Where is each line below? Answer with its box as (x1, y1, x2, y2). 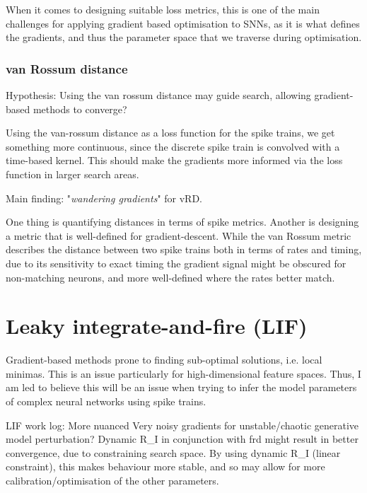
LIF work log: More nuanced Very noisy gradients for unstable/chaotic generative (6, 417, 359, 432)
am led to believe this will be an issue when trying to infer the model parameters (6, 380, 357, 395)
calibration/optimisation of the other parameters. (6, 473, 219, 487)
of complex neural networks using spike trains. (6, 394, 206, 409)
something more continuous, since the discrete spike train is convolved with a (6, 139, 340, 153)
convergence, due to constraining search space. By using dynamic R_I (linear (6, 445, 341, 460)
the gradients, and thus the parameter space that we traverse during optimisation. (6, 30, 362, 45)
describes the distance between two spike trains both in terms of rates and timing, (6, 242, 362, 257)
